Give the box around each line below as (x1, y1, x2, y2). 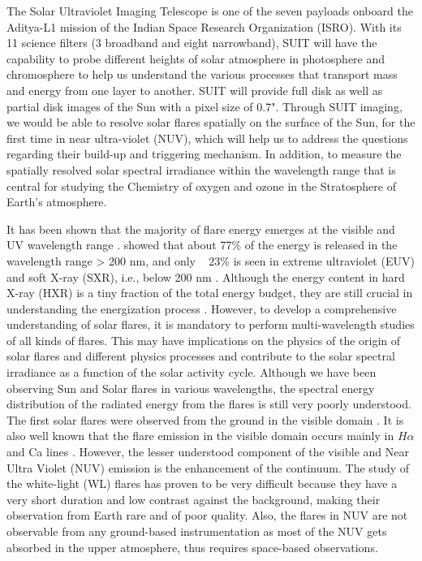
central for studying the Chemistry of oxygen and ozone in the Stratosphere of (6, 177, 396, 194)
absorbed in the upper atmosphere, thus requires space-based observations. (6, 538, 378, 555)
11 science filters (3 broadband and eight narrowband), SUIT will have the (6, 34, 377, 51)
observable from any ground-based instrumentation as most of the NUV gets (6, 523, 387, 539)
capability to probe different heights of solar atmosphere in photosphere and (6, 50, 385, 67)
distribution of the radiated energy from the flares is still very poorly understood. (6, 395, 411, 412)
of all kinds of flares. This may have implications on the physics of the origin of (6, 331, 401, 348)
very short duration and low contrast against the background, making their (6, 490, 381, 507)
